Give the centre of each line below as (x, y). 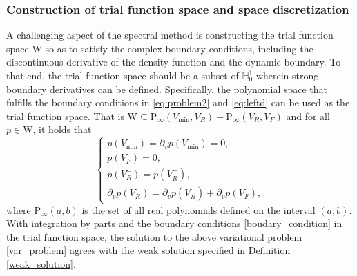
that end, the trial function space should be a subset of (123, 75)
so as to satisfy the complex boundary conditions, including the (179, 48)
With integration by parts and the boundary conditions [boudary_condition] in (174, 223)
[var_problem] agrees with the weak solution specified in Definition (148, 250)
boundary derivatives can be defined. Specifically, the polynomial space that (167, 89)
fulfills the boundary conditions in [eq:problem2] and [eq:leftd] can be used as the (178, 102)
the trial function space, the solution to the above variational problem (154, 236)
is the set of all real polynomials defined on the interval (199, 209)
